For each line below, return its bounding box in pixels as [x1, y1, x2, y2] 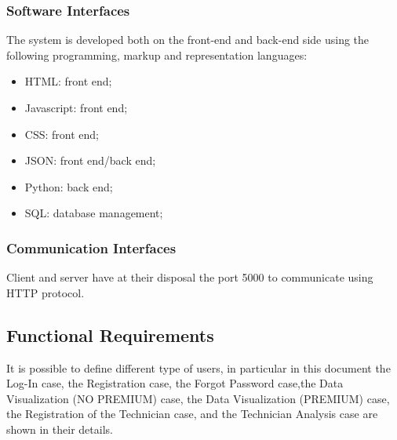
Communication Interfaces [6, 238, 177, 257]
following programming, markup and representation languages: [6, 46, 308, 63]
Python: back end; [24, 178, 113, 195]
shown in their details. [6, 420, 113, 437]
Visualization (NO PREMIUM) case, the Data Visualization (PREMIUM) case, [6, 390, 390, 406]
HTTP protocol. [6, 284, 85, 300]
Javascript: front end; [24, 100, 128, 115]
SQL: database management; [24, 205, 163, 221]
